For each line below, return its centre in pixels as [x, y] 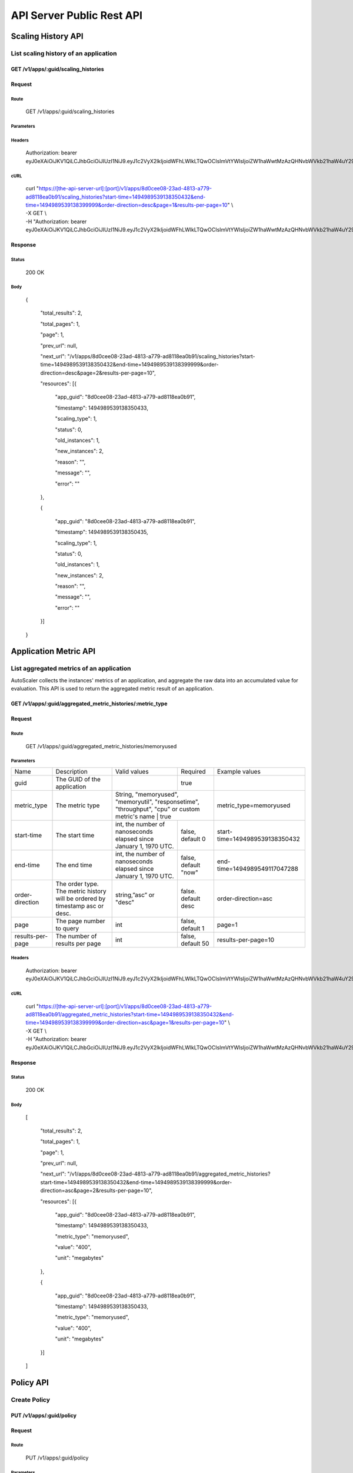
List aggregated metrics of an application [71, 669]
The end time [74, 865]
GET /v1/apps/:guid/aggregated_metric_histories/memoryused [101, 746]
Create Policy [30, 1399]
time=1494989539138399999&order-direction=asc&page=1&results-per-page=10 [125, 1023]
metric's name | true [143, 816]
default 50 [195, 943]
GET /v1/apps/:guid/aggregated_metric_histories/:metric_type [89, 704]
